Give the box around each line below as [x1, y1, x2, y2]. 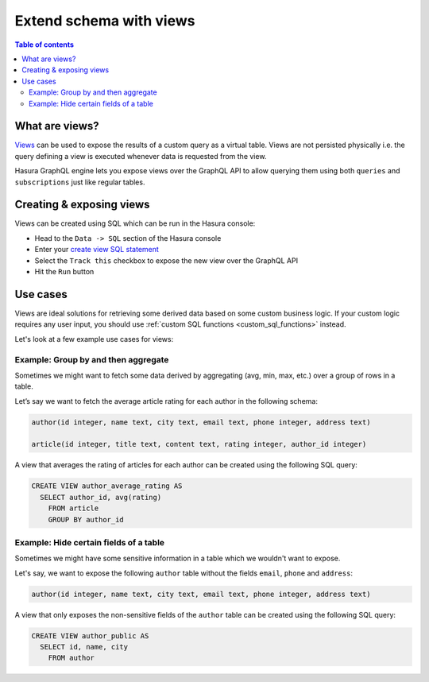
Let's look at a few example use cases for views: [14, 334, 174, 343]
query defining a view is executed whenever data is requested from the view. [14, 151, 267, 161]
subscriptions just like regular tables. [14, 177, 145, 187]
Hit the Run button [34, 267, 95, 277]
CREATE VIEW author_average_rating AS [31, 482, 183, 490]
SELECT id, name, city [40, 642, 129, 652]
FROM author [48, 653, 95, 663]
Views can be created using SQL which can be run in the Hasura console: [14, 219, 256, 228]
